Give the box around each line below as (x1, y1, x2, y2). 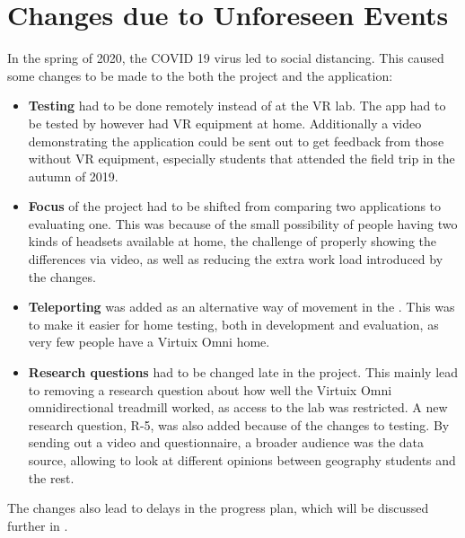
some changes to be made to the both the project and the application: (7, 66, 393, 84)
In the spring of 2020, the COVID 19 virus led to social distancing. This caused (7, 49, 444, 67)
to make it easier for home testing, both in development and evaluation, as (28, 314, 439, 333)
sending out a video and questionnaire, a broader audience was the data (28, 433, 424, 452)
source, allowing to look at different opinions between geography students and (28, 451, 456, 469)
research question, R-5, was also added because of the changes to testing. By (28, 415, 450, 434)
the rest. (28, 468, 75, 487)
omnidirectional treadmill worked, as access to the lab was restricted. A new (28, 398, 448, 417)
